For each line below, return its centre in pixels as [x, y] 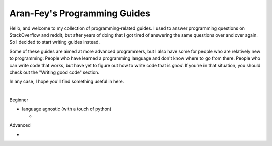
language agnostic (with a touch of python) [67, 109]
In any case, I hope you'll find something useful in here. [67, 82]
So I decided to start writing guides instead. [55, 42]
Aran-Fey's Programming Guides [80, 13]
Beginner [19, 100]
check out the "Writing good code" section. [54, 72]
